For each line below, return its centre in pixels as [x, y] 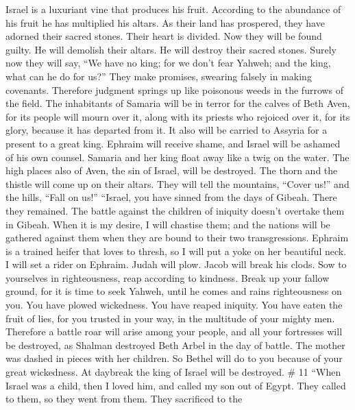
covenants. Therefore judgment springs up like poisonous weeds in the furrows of [175, 89]
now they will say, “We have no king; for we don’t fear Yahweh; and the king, [168, 63]
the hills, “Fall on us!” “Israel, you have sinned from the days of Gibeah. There [171, 197]
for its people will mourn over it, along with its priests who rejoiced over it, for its [178, 116]
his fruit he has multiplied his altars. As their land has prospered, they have [165, 22]
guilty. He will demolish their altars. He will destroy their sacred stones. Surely [171, 49]
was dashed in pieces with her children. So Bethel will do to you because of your [174, 358]
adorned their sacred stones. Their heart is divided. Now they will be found [164, 36]
